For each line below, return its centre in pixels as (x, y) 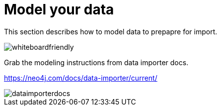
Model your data (59, 9)
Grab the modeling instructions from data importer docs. (96, 62)
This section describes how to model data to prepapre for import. (111, 31)
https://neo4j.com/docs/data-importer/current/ (81, 78)
